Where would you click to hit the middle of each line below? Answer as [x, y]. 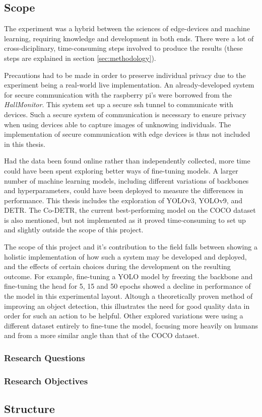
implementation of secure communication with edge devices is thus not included [127, 134]
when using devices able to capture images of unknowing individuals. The [118, 124]
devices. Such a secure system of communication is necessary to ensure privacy [125, 114]
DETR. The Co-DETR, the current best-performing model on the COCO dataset [130, 210]
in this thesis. [25, 144]
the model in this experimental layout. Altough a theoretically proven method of [128, 296]
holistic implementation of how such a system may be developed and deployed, [125, 256]
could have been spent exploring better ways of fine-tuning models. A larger [121, 170]
